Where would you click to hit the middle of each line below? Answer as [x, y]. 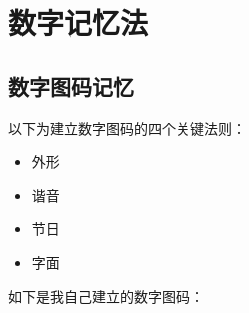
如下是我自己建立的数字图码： [106, 295]
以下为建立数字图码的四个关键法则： [127, 127]
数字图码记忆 [71, 85]
